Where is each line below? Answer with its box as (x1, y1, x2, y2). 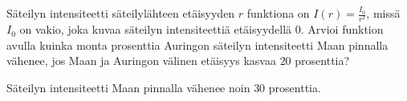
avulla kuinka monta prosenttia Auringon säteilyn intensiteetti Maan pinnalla (6, 36, 389, 53)
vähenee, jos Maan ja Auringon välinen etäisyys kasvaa (6, 52, 276, 69)
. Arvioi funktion (300, 21, 384, 38)
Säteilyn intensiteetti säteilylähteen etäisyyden (6, 5, 235, 21)
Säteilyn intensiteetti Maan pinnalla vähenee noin (6, 79, 250, 95)
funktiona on (246, 5, 310, 21)
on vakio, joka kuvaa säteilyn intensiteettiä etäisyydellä (19, 21, 292, 38)
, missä (366, 5, 401, 21)
